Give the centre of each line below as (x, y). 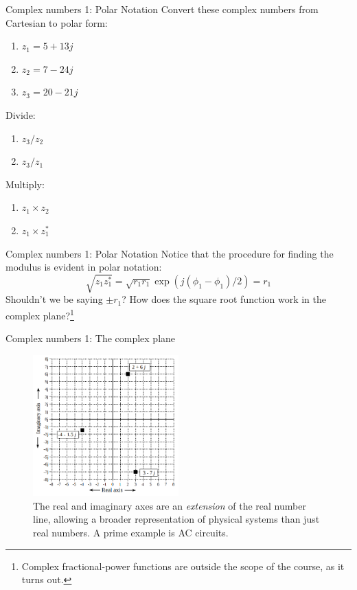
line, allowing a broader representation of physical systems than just (176, 519)
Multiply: (25, 184)
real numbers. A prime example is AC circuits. (131, 532)
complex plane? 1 (40, 314)
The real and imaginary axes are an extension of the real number (170, 505)
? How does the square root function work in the (224, 299)
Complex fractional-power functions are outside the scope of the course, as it (183, 566)
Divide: (21, 114)
